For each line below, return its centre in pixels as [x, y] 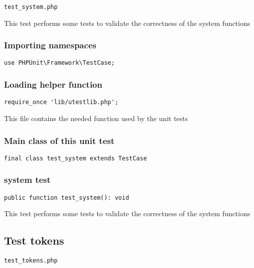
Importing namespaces [50, 45]
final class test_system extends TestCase [76, 158]
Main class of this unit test [59, 140]
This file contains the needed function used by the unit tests [96, 118]
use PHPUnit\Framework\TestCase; [59, 63]
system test [27, 180]
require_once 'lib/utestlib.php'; [61, 102]
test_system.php [31, 7]
